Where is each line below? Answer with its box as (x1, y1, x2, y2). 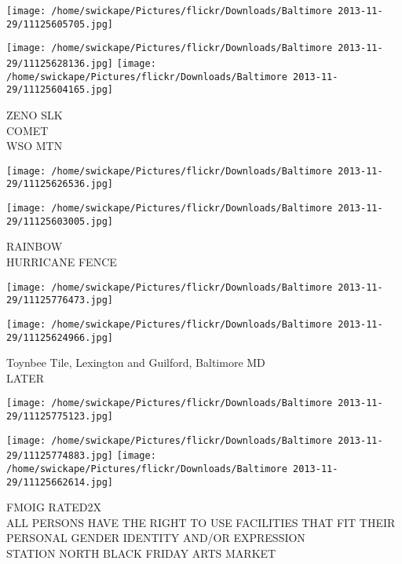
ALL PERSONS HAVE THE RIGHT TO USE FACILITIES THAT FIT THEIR (6, 514, 396, 530)
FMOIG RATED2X (6, 499, 102, 515)
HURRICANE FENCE (6, 253, 117, 269)
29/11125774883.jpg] (6, 450, 114, 462)
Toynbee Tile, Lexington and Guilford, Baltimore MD (6, 354, 265, 371)
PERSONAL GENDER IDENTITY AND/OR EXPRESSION (6, 529, 305, 546)
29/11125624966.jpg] (6, 331, 114, 343)
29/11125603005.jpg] (6, 215, 114, 227)
